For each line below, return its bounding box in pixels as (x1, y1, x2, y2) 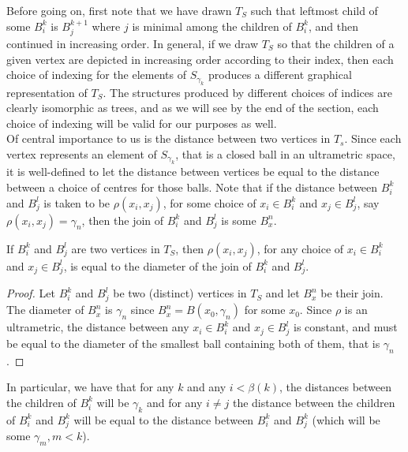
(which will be (312, 411, 380, 428)
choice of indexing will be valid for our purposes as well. (6, 114, 277, 131)
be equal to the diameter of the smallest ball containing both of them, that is (6, 334, 380, 351)
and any (187, 379, 226, 395)
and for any (146, 394, 203, 410)
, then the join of (81, 211, 164, 228)
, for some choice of (163, 194, 256, 211)
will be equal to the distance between (73, 411, 254, 428)
